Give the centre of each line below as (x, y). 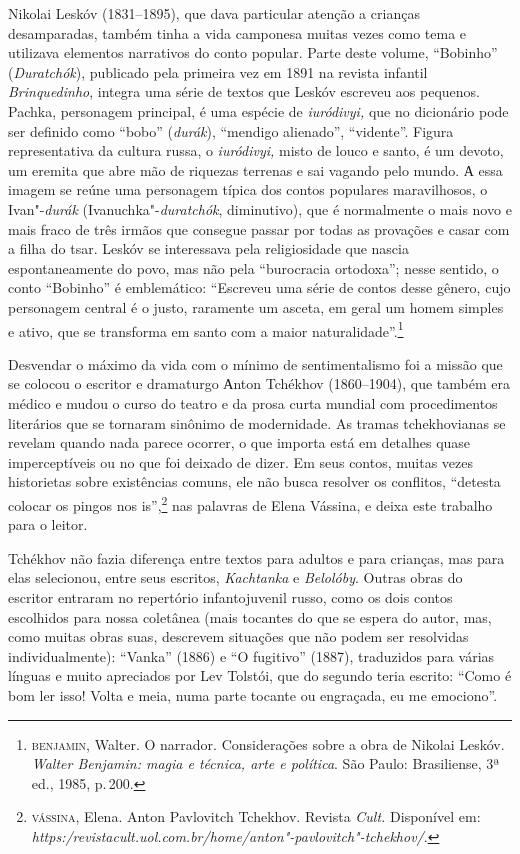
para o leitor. (48, 524)
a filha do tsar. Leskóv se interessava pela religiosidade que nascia (208, 248)
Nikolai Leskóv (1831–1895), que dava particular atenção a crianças (214, 13)
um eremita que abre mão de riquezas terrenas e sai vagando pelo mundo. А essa (255, 169)
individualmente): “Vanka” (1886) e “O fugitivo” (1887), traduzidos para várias (251, 655)
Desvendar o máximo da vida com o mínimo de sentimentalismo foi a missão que (255, 363)
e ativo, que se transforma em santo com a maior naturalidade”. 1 (206, 329)
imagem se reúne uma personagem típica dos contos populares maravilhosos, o (248, 189)
